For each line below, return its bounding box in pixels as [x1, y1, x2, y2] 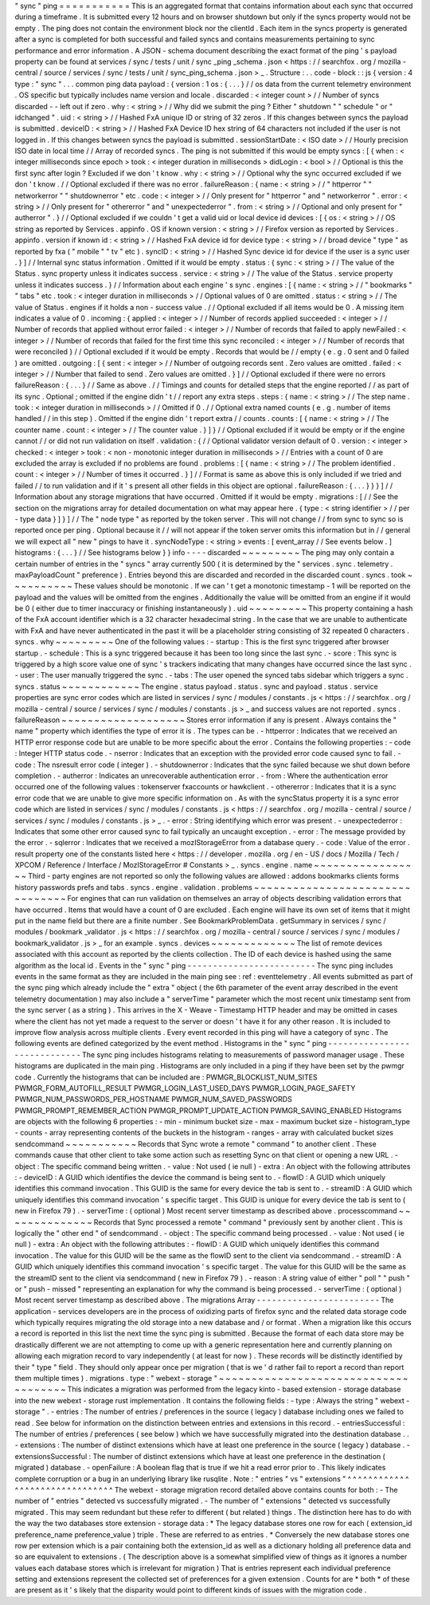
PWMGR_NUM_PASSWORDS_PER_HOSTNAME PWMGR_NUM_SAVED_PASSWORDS [14, 1095, 292, 1104]
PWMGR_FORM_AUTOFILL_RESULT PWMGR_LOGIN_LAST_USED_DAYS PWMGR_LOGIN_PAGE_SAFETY [14, 1083, 356, 1092]
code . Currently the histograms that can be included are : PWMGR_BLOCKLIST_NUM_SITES [14, 1072, 318, 1082]
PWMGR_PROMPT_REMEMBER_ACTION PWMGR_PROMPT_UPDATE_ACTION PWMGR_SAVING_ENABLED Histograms [14, 1105, 402, 1115]
